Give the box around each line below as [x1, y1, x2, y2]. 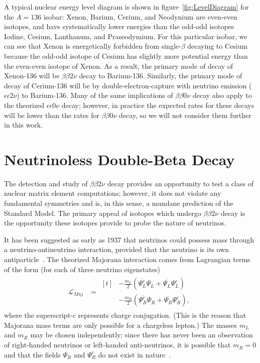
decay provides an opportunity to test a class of [107, 178, 253, 188]
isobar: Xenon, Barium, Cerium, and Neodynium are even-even [43, 11, 237, 22]
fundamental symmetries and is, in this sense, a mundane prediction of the [4, 198, 233, 208]
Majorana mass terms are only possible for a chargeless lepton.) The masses [4, 319, 237, 330]
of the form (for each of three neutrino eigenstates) [4, 264, 161, 274]
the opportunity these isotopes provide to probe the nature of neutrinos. [4, 217, 226, 228]
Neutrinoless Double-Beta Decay [4, 149, 235, 169]
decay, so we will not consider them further [119, 109, 251, 120]
